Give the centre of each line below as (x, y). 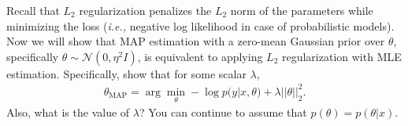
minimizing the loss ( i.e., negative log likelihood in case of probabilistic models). (200, 25)
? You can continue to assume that (223, 112)
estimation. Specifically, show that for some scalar (126, 73)
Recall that (33, 10)
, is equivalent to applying (200, 56)
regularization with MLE (341, 56)
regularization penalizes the (145, 10)
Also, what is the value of (68, 112)
